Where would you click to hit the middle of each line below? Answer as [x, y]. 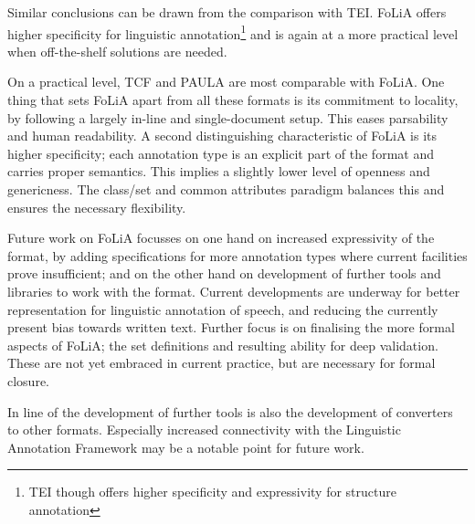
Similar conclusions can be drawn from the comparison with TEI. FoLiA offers [227, 12]
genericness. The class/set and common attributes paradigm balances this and [226, 189]
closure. [29, 380]
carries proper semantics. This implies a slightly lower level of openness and [219, 171]
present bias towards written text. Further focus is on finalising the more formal [231, 327]
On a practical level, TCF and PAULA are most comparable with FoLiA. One [226, 82]
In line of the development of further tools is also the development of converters [230, 411]
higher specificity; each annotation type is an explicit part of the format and [221, 153]
